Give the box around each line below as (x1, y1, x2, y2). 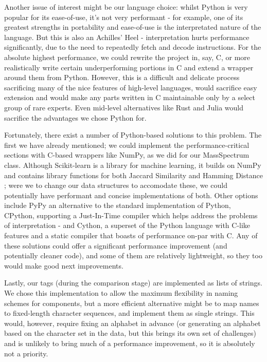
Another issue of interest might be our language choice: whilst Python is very (4, 2, 248, 12)
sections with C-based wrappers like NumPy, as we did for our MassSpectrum (4, 149, 250, 160)
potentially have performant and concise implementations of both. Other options (4, 189, 258, 200)
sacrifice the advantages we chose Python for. (4, 112, 147, 123)
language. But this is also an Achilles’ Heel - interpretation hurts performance (4, 31, 250, 42)
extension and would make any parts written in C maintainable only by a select (4, 92, 255, 103)
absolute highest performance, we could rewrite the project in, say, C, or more (4, 51, 251, 62)
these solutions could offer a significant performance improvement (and (4, 240, 227, 251)
